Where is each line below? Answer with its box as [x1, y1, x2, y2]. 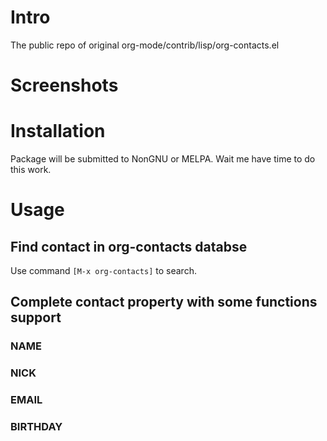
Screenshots [10, 74, 119, 97]
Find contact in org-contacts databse [10, 238, 248, 255]
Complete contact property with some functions [10, 294, 318, 311]
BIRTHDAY [10, 420, 63, 434]
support [10, 309, 62, 326]
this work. [10, 164, 52, 176]
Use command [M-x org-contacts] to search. [10, 265, 197, 277]
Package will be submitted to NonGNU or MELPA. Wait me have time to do [10, 153, 316, 165]
